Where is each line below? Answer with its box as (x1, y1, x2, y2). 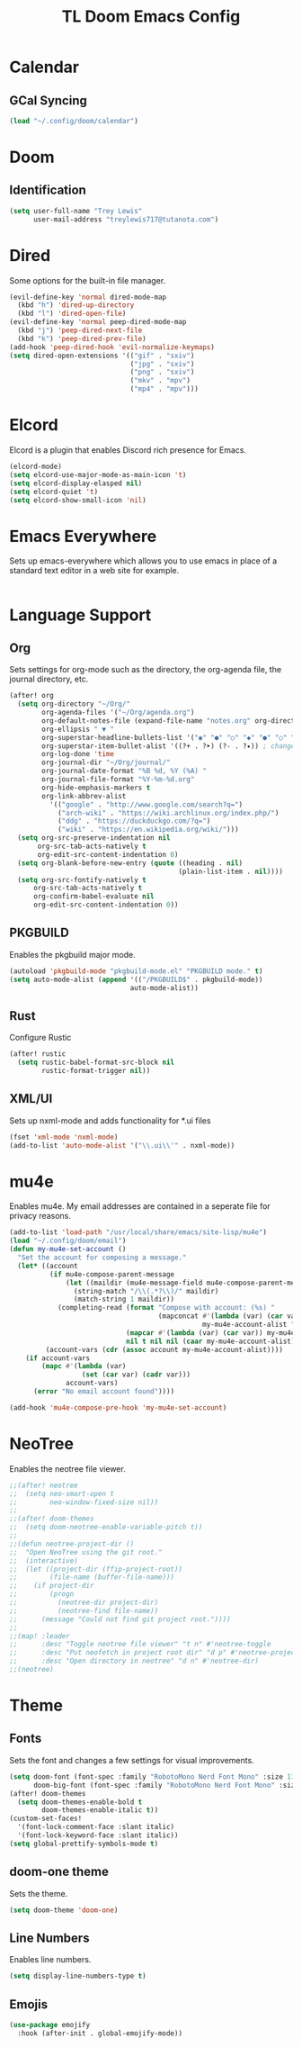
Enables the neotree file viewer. (9, 1463, 126, 1474)
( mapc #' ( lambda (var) (41, 1362, 127, 1371)
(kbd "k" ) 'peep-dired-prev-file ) (17, 334, 147, 343)
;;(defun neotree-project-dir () (9, 1539, 135, 1548)
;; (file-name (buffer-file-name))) (9, 1573, 175, 1582)
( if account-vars (25, 1353, 91, 1363)
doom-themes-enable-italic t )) (41, 1806, 159, 1815)
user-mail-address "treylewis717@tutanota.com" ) (32, 214, 219, 224)
